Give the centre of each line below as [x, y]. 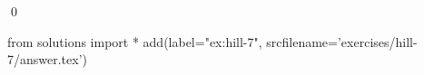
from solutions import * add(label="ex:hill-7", [135, 41]
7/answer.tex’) [48, 59]
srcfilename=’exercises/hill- [342, 41]
